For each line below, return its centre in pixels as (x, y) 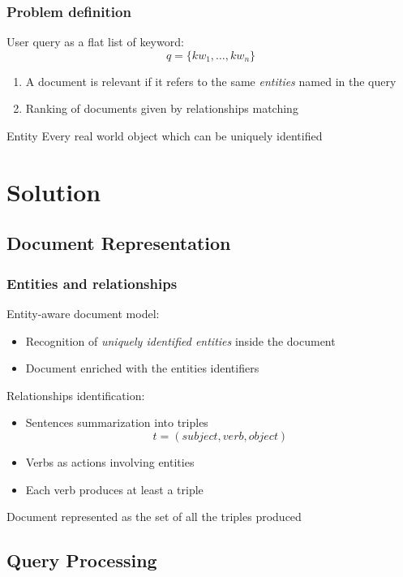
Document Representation (119, 243)
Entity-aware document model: (83, 313)
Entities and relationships (92, 283)
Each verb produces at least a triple (114, 489)
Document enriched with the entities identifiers (142, 368)
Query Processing (82, 560)
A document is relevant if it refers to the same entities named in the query (211, 81)
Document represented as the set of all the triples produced (154, 517)
